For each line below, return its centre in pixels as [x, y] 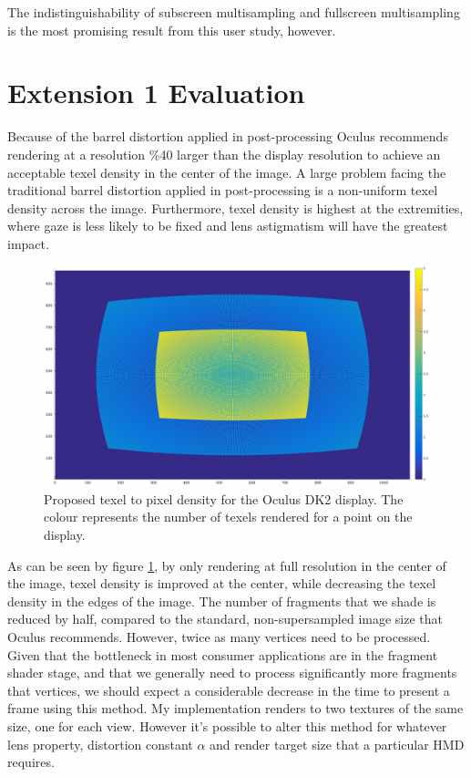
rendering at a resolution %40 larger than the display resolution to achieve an [224, 154]
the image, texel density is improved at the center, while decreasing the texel [222, 583]
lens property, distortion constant [100, 744]
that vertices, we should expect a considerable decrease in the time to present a [229, 690]
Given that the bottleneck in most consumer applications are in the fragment [223, 654]
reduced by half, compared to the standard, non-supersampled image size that [225, 619]
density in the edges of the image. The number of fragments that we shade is [222, 601]
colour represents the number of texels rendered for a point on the [228, 517]
